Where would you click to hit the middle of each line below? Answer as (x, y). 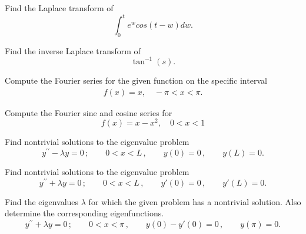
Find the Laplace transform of (59, 8)
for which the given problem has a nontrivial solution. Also (195, 201)
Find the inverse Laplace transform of (73, 50)
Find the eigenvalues (42, 201)
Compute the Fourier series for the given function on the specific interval (136, 80)
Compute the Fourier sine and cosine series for (89, 112)
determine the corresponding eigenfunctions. (84, 213)
